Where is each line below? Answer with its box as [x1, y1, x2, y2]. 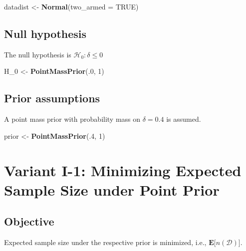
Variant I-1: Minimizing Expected [4, 160, 242, 180]
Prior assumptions [4, 90, 100, 106]
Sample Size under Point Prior [4, 179, 220, 200]
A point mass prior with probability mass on [4, 114, 141, 124]
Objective [4, 214, 54, 229]
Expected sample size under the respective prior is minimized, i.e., [4, 237, 207, 248]
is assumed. [166, 114, 201, 124]
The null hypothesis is [4, 49, 71, 59]
